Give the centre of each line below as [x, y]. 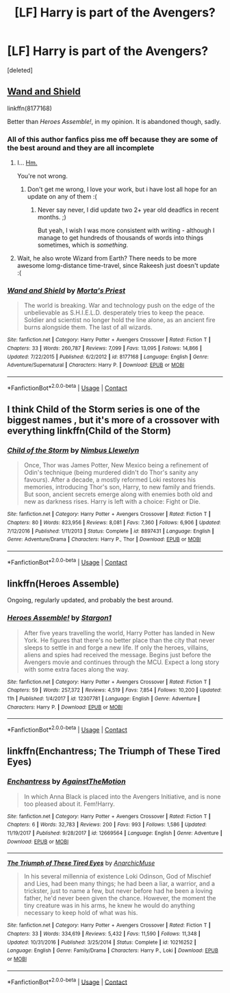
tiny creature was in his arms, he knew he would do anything [109, 905]
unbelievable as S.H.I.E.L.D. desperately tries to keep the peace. [114, 312]
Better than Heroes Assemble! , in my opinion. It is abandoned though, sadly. [114, 121]
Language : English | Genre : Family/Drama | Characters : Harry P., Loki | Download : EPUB [113, 951]
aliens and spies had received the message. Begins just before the [117, 654]
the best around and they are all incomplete [81, 147]
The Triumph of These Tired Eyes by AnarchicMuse [81, 863]
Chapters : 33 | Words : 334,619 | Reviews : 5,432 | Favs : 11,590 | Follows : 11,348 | [104, 933]
